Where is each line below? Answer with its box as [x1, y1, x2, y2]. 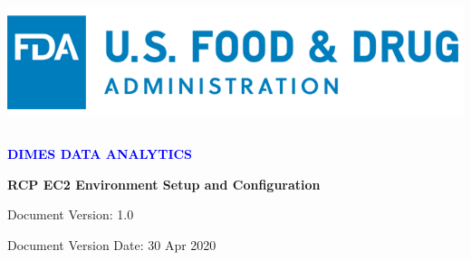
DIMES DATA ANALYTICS [7, 144, 193, 163]
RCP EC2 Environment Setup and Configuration [7, 174, 321, 193]
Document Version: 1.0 [7, 205, 134, 224]
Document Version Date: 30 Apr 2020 [7, 235, 216, 254]
